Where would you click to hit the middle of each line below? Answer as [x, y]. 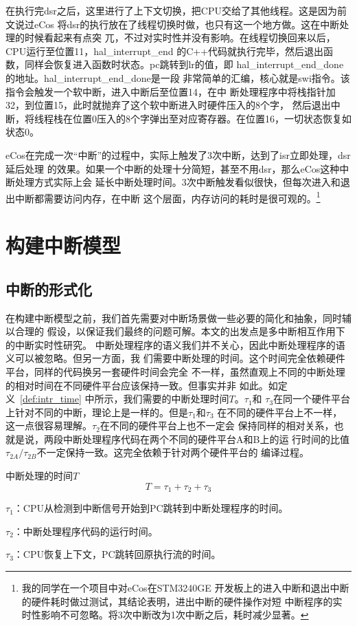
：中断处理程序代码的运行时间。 [85, 531]
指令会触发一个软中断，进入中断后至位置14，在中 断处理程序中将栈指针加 [171, 91]
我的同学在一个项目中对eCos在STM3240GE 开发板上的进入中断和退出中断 [185, 587]
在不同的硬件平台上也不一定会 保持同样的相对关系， [217, 425]
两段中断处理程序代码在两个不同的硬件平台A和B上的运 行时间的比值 [197, 439]
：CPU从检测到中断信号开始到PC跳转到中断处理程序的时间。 [151, 508]
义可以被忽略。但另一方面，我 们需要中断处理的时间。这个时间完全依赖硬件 [175, 358]
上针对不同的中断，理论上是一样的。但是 [97, 412]
